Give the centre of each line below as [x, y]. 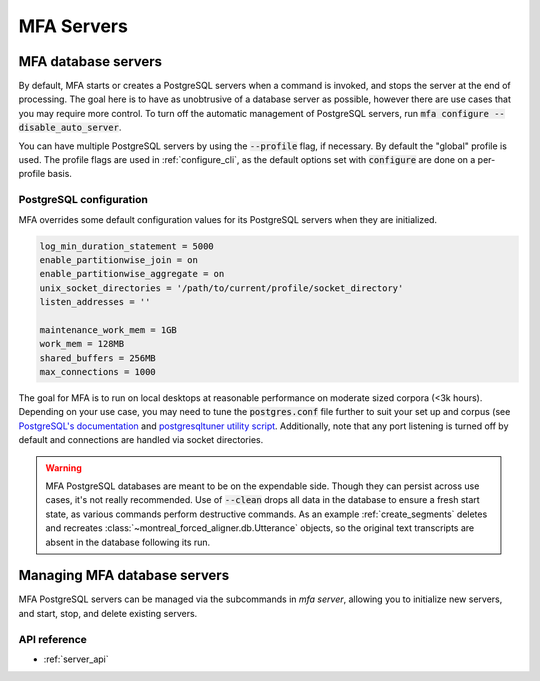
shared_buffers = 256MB [98, 358]
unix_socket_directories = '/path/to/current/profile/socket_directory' [221, 288]
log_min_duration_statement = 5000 [126, 246]
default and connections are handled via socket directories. [141, 440]
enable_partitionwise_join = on [119, 259]
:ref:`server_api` [76, 659]
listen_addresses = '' [95, 302]
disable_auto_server [69, 128]
